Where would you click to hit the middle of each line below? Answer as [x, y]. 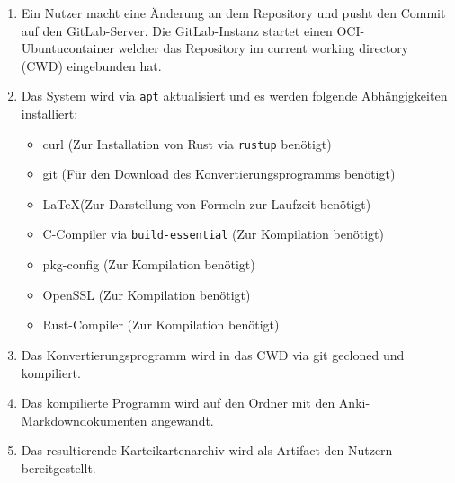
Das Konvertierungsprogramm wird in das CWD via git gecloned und [213, 354]
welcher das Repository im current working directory [263, 48]
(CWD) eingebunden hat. [91, 65]
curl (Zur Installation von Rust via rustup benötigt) [187, 143]
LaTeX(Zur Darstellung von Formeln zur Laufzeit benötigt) [207, 203]
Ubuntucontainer [67, 48]
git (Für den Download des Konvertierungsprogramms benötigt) [219, 174]
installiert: [49, 114]
